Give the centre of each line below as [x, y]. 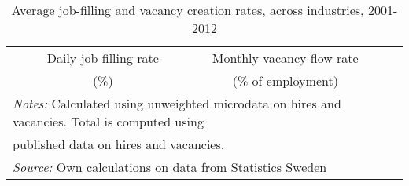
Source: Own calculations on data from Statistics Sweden [170, 167]
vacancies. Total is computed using [108, 121]
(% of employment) [285, 80]
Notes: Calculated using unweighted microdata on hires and [177, 103]
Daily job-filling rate [103, 58]
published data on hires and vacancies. [119, 144]
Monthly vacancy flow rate [285, 58]
